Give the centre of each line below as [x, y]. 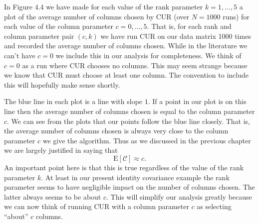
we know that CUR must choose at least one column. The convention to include [126, 75]
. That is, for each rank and [189, 26]
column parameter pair [39, 36]
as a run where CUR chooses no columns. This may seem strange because [135, 65]
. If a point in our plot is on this [197, 101]
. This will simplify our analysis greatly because [179, 196]
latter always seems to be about [53, 196]
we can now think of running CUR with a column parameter [97, 206]
